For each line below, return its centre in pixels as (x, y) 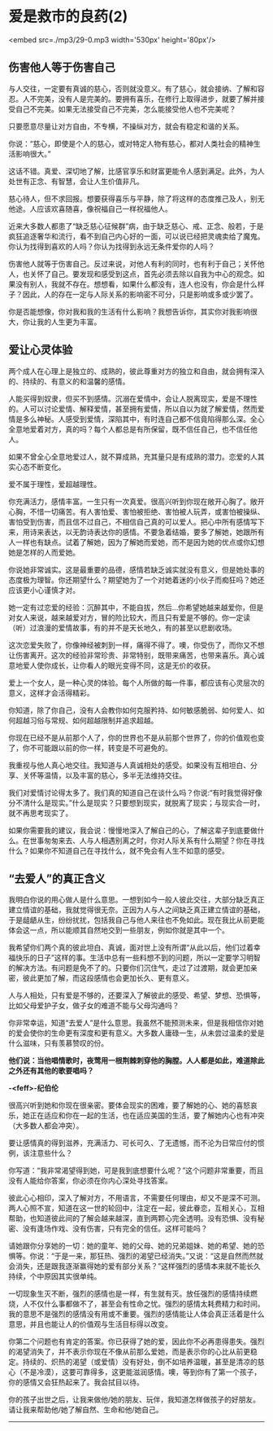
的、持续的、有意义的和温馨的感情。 (69, 381)
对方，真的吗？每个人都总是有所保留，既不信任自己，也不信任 (147, 429)
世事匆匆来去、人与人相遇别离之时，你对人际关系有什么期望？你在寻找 (147, 841)
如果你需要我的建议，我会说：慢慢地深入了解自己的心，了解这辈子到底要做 (133, 830)
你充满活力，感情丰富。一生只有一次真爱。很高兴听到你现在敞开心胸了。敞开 (136, 501)
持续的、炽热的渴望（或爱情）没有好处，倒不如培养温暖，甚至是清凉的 (140, 1362)
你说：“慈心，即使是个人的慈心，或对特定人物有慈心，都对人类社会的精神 (131, 143)
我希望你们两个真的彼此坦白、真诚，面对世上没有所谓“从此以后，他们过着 (131, 948)
